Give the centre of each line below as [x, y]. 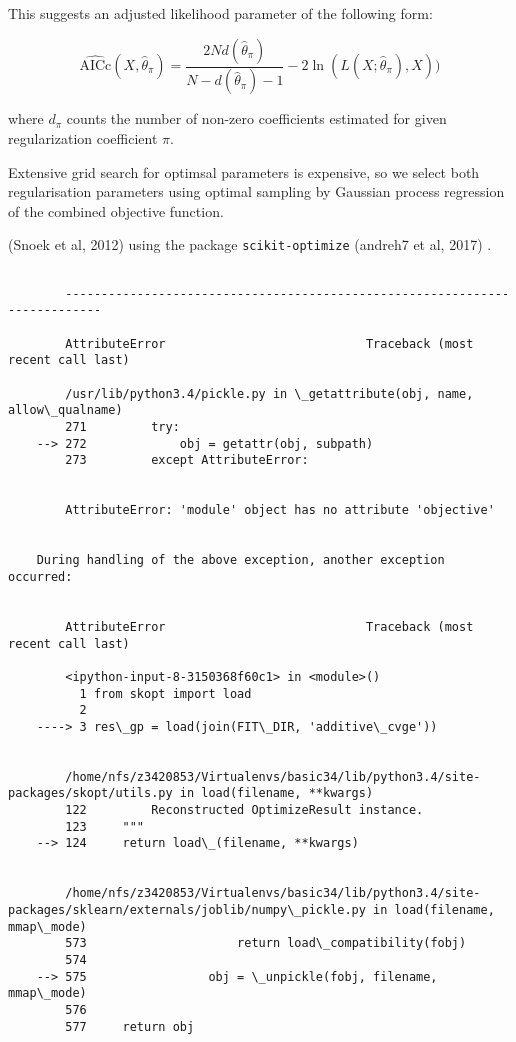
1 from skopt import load [165, 693]
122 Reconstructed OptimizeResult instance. [244, 810]
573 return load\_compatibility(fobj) [266, 943]
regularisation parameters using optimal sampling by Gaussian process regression [256, 191]
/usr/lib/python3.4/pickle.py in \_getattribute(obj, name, [269, 393]
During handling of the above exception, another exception [240, 560]
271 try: [122, 427]
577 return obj [130, 1026]
